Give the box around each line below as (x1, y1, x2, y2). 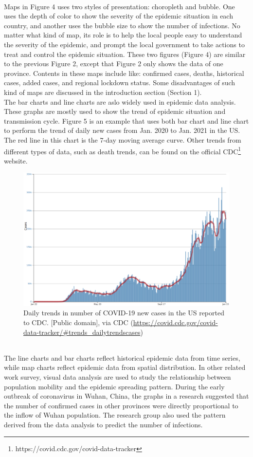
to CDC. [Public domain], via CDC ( (23, 317, 133, 328)
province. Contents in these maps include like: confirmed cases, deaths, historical (4, 68, 244, 78)
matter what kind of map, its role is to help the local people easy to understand (4, 30, 242, 40)
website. (4, 155, 28, 165)
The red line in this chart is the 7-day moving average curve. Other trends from (4, 134, 241, 145)
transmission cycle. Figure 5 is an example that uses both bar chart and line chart (4, 115, 249, 126)
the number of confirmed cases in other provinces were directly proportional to (4, 400, 238, 410)
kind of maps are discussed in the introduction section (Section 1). (4, 87, 202, 97)
